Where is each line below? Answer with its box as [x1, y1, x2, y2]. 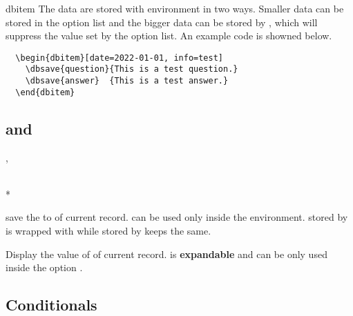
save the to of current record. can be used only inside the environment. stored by [6, 210, 348, 224]
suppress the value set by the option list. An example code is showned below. [6, 28, 332, 43]
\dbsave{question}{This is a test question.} [25, 64, 238, 75]
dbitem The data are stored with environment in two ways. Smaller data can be [6, 1, 344, 15]
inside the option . [6, 260, 83, 275]
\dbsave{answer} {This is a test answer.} [25, 76, 229, 86]
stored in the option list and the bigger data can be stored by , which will [6, 14, 318, 29]
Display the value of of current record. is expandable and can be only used [6, 246, 327, 261]
